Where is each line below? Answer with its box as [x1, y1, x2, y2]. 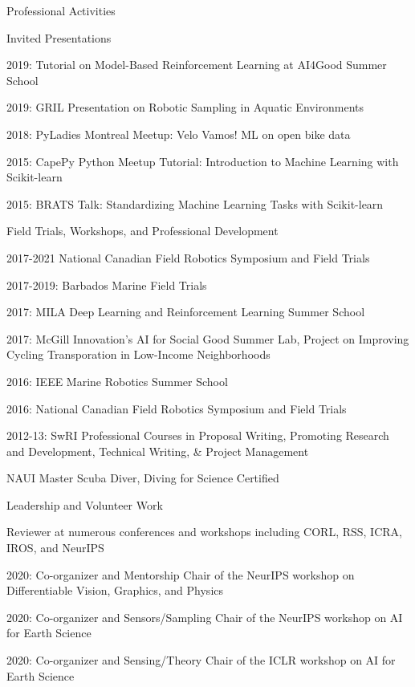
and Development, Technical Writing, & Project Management [6, 442, 309, 459]
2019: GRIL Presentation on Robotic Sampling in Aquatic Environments [6, 99, 364, 116]
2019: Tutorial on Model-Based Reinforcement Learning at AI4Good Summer [6, 56, 387, 73]
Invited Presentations [6, 29, 112, 46]
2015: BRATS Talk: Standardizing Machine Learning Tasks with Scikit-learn [6, 195, 384, 212]
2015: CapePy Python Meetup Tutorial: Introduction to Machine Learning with [6, 152, 399, 169]
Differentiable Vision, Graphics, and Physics [6, 582, 224, 599]
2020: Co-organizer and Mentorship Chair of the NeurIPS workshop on [6, 566, 355, 583]
